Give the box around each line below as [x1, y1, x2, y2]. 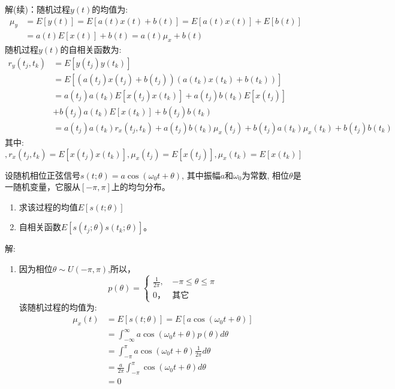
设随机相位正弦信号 [5, 168, 80, 181]
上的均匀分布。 [111, 180, 170, 193]
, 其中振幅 [182, 168, 221, 181]
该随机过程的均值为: [19, 301, 97, 313]
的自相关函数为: [60, 43, 122, 56]
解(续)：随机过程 [5, 3, 70, 15]
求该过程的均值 [19, 200, 78, 213]
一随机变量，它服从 [5, 180, 80, 193]
